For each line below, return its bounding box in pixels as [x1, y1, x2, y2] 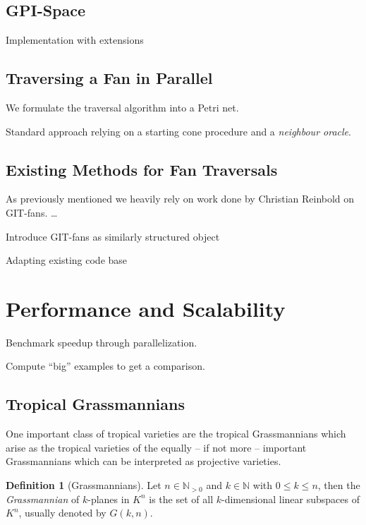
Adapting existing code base [6, 253, 128, 267]
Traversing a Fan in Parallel [6, 67, 213, 89]
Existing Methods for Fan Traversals [6, 158, 278, 180]
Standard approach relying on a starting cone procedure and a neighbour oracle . [6, 123, 351, 138]
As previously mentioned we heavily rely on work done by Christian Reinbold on [6, 191, 355, 206]
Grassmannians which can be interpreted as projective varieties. [6, 454, 281, 469]
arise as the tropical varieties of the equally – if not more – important [6, 440, 307, 454]
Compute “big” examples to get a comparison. [6, 358, 205, 373]
